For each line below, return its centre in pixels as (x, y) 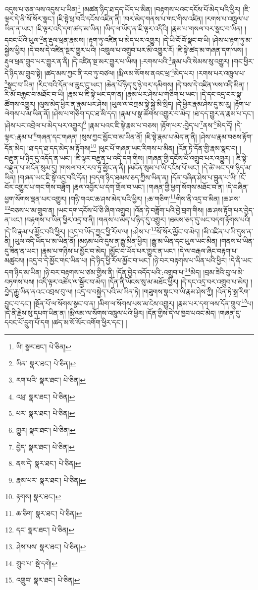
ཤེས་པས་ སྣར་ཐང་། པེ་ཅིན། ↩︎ (51, 547)
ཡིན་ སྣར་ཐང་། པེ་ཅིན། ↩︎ (46, 363)
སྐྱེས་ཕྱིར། (15, 49)
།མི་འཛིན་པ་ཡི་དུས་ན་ (228, 231)
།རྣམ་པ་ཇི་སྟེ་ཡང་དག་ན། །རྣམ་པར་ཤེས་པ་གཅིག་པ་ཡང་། (132, 94)
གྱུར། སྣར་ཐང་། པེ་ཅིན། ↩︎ (46, 429)
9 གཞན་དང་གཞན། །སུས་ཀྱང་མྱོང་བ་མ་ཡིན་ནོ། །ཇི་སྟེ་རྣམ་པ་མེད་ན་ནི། (115, 136)
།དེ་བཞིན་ (237, 187)
